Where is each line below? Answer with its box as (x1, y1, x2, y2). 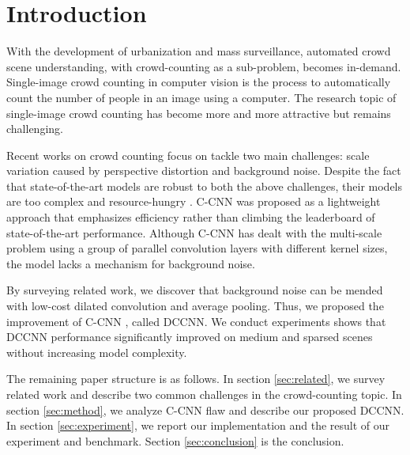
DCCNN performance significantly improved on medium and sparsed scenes (6, 328, 373, 345)
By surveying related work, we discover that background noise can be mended (6, 282, 383, 298)
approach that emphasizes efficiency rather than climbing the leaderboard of (6, 209, 375, 226)
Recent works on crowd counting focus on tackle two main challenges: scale (6, 146, 370, 163)
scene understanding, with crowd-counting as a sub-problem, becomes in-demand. (6, 58, 401, 74)
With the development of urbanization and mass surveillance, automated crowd (6, 43, 391, 59)
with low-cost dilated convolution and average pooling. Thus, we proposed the (6, 298, 384, 314)
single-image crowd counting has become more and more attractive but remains (6, 104, 391, 121)
